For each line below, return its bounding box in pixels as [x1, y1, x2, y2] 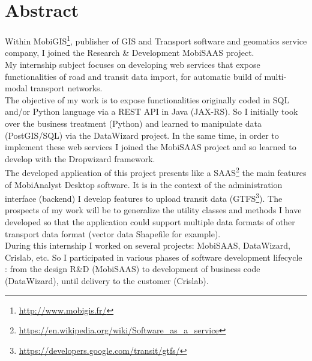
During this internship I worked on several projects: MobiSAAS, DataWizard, [5, 239, 290, 252]
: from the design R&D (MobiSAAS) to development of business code [5, 262, 260, 275]
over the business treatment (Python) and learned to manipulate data [5, 117, 262, 129]
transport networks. [30, 82, 103, 94]
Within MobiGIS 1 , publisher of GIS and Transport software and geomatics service [5, 33, 307, 47]
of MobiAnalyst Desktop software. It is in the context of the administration [5, 178, 283, 190]
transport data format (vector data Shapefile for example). [5, 227, 221, 240]
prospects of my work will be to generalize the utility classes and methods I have [5, 204, 302, 216]
